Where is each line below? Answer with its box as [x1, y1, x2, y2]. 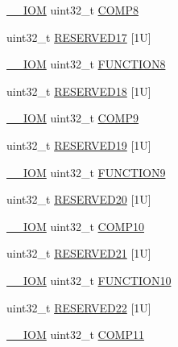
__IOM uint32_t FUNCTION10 [6, 271, 172, 288]
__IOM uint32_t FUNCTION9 [6, 163, 166, 180]
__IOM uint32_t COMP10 [6, 217, 144, 234]
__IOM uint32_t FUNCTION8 [6, 56, 166, 72]
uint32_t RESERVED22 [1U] [6, 299, 151, 316]
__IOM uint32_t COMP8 [6, 2, 139, 18]
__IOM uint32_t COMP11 [6, 326, 144, 343]
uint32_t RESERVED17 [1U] [6, 28, 151, 45]
